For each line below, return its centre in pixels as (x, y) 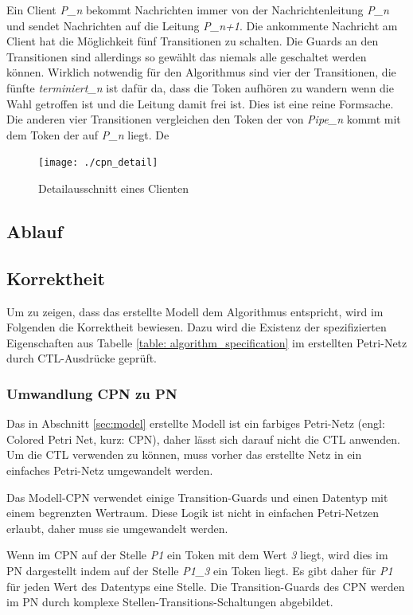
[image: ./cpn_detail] (98, 163)
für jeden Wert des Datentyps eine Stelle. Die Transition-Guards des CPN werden (206, 586)
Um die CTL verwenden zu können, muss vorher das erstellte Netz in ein (184, 454)
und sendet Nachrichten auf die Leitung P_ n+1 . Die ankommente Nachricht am (202, 25)
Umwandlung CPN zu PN (92, 393)
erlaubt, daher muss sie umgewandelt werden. (117, 528)
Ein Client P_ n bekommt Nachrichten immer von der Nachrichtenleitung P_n (198, 10)
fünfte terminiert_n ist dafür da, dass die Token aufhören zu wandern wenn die (200, 87)
